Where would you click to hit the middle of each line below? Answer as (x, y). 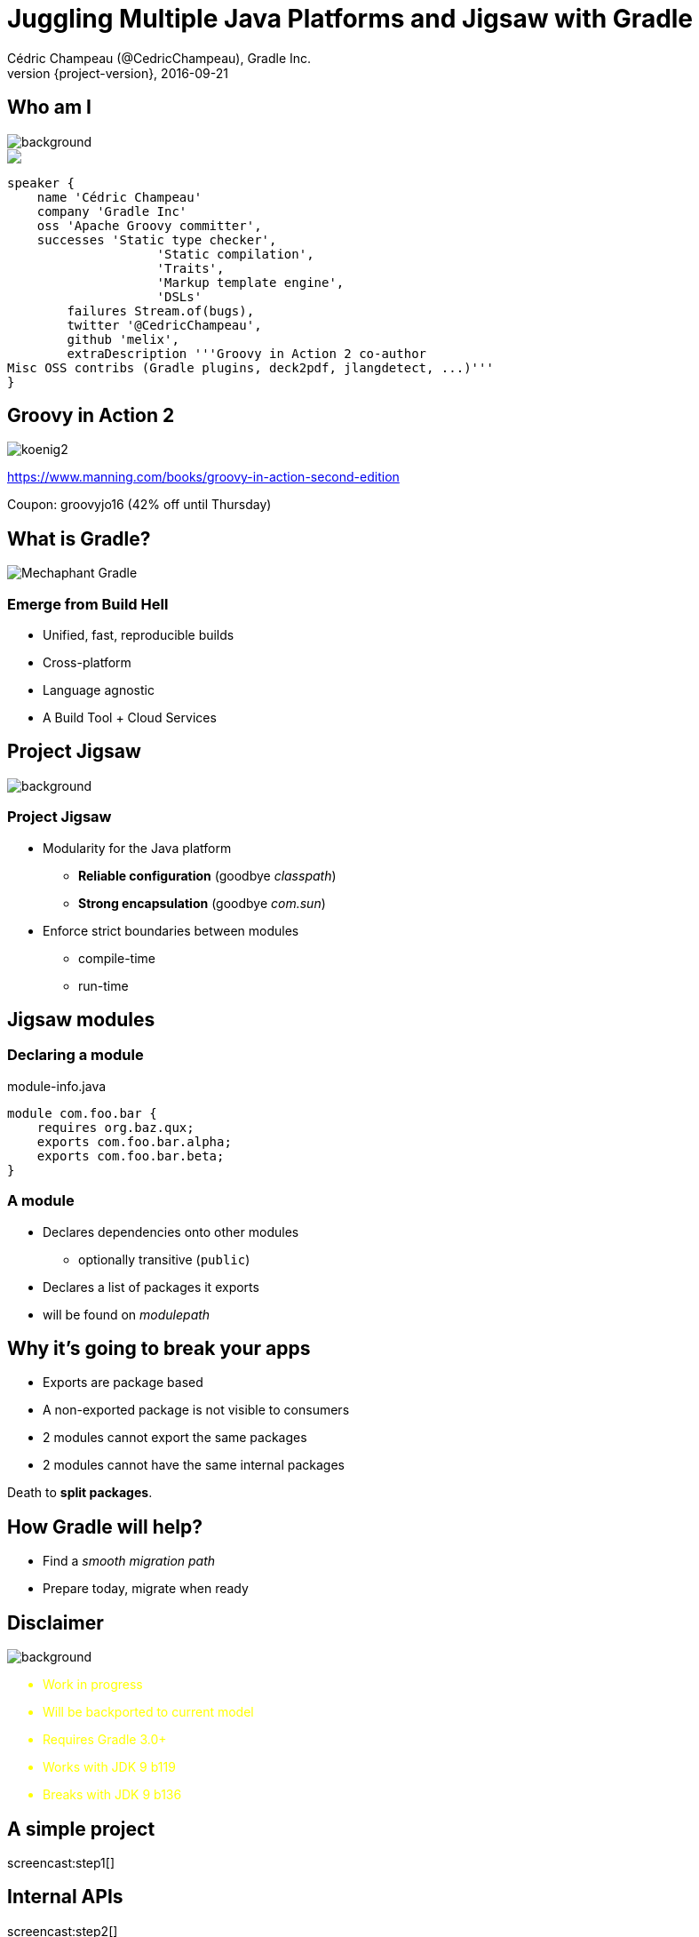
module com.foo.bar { (82, 1113)
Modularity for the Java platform (137, 848)
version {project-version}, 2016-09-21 (118, 73)
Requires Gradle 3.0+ (105, 1740)
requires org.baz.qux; (115, 1127)
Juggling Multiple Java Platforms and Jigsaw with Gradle (350, 19)
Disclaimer (56, 1622)
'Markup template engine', (250, 282)
